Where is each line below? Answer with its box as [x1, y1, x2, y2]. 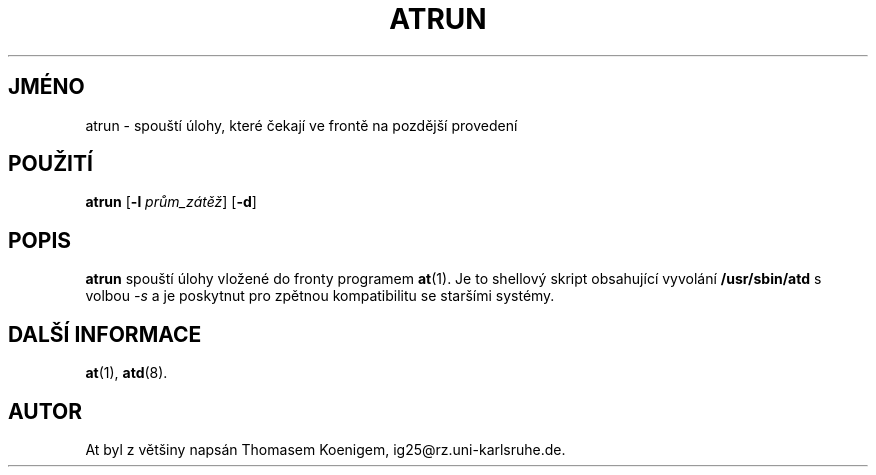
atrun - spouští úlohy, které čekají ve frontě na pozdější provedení [85, 116, 518, 134]
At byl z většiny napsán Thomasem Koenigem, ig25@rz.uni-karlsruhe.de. [85, 440, 566, 458]
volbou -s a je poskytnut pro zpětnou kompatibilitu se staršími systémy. [85, 287, 555, 305]
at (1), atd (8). [85, 364, 168, 382]
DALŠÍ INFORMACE [8, 321, 202, 347]
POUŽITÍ [8, 151, 93, 177]
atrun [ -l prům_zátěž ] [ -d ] [85, 193, 257, 211]
